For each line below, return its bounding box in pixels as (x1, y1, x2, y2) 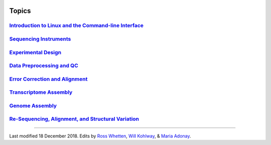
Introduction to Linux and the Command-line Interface (9, 22, 144, 29)
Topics (9, 7, 31, 15)
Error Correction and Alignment (9, 75, 88, 82)
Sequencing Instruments (9, 35, 71, 42)
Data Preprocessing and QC (9, 62, 79, 69)
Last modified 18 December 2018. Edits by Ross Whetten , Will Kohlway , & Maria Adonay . (9, 133, 191, 139)
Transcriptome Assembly (9, 89, 73, 96)
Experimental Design (9, 49, 62, 56)
